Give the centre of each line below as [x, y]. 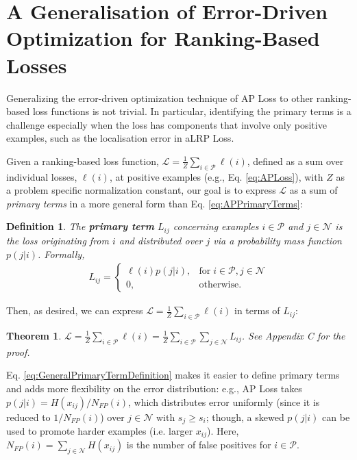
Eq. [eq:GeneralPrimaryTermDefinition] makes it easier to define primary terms [173, 375]
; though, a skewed [245, 417]
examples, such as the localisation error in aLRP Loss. [120, 138]
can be [336, 417]
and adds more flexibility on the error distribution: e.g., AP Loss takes [154, 388]
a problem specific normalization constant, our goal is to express [141, 190]
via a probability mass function [278, 240]
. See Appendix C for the [293, 335]
